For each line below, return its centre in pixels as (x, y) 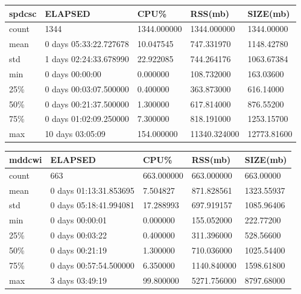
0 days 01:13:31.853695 (92, 190)
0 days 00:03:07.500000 (87, 88)
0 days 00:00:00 (73, 73)
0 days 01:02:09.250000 (87, 119)
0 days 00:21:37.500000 (87, 104)
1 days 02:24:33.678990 (87, 59)
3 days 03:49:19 (78, 280)
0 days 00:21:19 (78, 250)
